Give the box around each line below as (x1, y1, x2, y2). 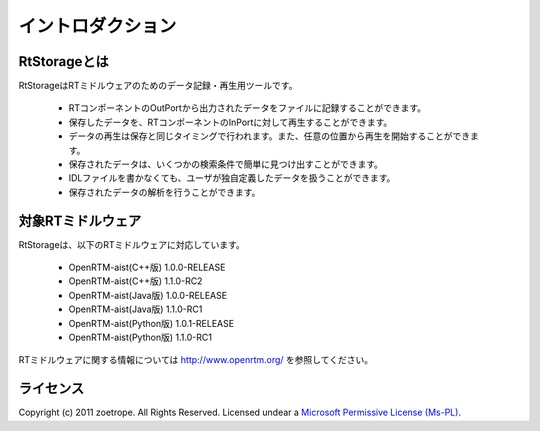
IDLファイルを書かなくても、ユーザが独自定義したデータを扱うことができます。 (68, 172, 396, 184)
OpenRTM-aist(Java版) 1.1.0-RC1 (68, 303, 203, 315)
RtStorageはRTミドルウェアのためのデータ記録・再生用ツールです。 (18, 80, 298, 92)
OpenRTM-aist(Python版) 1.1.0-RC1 (68, 331, 212, 344)
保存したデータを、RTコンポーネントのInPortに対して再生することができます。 (68, 116, 393, 128)
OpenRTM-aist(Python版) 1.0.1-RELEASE (68, 317, 235, 329)
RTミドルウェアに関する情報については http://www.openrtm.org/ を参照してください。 (18, 354, 374, 366)
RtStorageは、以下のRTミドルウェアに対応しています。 (18, 238, 245, 250)
